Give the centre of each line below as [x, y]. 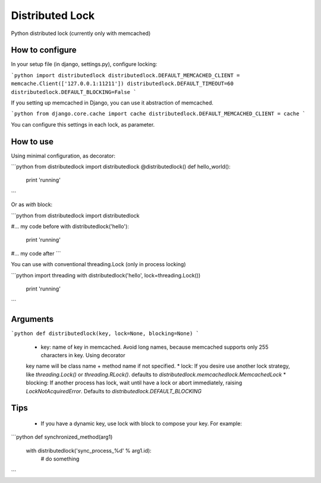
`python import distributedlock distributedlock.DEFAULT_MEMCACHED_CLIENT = [125, 75]
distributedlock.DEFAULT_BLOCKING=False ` [74, 92]
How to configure [44, 50]
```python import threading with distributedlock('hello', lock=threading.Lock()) [106, 275]
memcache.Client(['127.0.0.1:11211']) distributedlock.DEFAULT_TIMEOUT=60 [122, 84]
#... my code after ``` [36, 253]
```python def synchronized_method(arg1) [62, 437]
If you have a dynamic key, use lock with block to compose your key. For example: [141, 424]
